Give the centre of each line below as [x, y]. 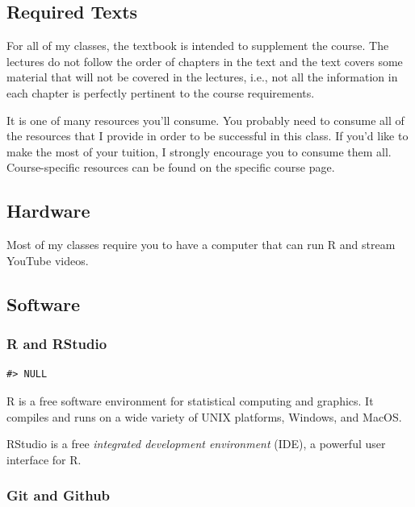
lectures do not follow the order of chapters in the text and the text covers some [205, 61]
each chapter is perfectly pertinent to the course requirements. [161, 92]
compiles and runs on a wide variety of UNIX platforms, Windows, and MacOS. [204, 416]
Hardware [48, 211]
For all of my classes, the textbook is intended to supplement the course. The [198, 46]
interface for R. [44, 459]
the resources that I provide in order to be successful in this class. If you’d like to [207, 136]
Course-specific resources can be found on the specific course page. [171, 167]
